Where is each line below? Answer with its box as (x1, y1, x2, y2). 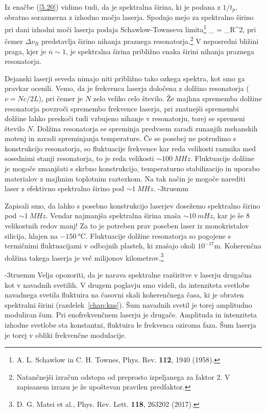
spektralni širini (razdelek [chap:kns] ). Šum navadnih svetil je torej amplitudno (5, 299, 252, 310)
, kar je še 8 (213, 210, 250, 221)
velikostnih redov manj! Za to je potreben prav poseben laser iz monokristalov (5, 220, 249, 231)
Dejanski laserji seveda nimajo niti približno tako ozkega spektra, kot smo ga (5, 73, 245, 83)
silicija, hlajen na (5, 230, 58, 241)
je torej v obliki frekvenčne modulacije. (5, 329, 127, 340)
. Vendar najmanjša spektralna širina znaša (45, 210, 181, 221)
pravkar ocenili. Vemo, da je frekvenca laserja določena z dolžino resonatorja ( (5, 83, 249, 94)
